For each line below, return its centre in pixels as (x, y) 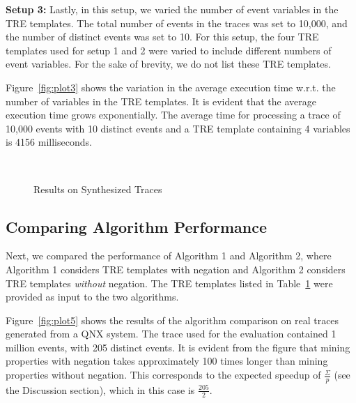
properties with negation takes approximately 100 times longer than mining (167, 361)
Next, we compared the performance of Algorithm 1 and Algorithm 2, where (169, 256)
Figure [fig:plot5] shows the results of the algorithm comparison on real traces (172, 320)
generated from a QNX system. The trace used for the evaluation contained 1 (171, 334)
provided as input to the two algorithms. (92, 297)
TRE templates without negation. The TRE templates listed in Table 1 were (169, 283)
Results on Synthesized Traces (98, 189)
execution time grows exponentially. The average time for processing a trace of (173, 115)
